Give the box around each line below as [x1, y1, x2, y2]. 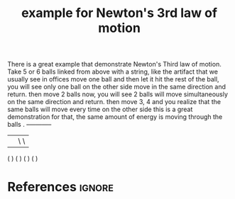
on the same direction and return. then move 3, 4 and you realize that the [7, 98, 222, 106]
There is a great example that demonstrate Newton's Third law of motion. [7, 60, 222, 69]
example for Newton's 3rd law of [21, 5, 218, 21]
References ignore [7, 179, 114, 195]
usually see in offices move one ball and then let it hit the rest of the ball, [7, 75, 219, 84]
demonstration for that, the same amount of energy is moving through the [7, 113, 223, 121]
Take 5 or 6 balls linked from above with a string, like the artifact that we [7, 67, 219, 76]
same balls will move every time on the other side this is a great [7, 105, 193, 114]
